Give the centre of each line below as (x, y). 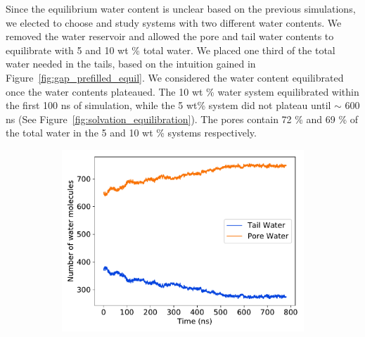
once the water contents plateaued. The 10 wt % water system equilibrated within (182, 91)
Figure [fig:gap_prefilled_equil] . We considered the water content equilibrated (175, 77)
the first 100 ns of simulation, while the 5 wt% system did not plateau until (168, 105)
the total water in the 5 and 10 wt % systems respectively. (131, 133)
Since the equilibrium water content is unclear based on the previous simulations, (181, 8)
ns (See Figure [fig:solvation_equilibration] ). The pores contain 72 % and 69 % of (182, 119)
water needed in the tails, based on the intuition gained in (131, 64)
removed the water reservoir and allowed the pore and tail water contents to (170, 36)
